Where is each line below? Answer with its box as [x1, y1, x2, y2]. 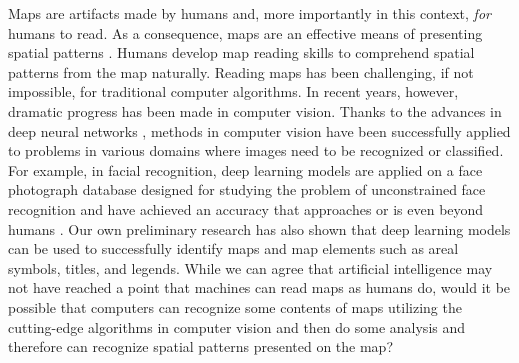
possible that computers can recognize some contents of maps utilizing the [8, 296, 462, 317]
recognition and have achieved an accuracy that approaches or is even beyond [8, 198, 484, 219]
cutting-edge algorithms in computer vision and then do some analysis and [8, 316, 466, 337]
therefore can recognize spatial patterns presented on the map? [8, 336, 394, 357]
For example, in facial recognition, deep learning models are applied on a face [8, 159, 483, 180]
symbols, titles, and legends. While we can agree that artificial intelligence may [8, 257, 493, 278]
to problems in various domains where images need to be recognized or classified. [8, 140, 504, 161]
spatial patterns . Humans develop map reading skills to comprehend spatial [8, 42, 475, 63]
